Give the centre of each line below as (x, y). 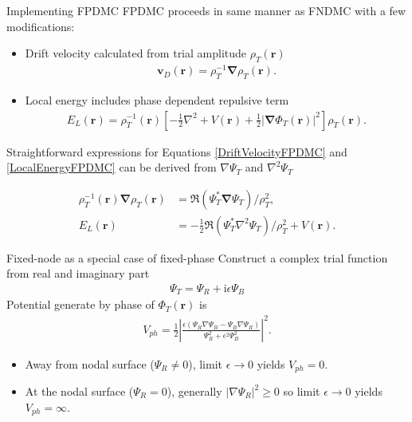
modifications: (41, 26)
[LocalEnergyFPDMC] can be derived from (112, 167)
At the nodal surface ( (79, 391)
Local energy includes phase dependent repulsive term (157, 99)
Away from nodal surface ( (90, 363)
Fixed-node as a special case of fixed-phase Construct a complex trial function (197, 257)
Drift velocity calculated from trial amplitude (136, 53)
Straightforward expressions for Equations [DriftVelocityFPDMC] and (177, 151)
